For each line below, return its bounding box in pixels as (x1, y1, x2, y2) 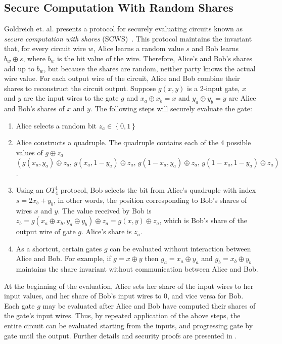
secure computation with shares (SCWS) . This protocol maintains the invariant (4, 33, 252, 44)
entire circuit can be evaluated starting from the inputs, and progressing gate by (4, 320, 253, 331)
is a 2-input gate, (186, 82, 240, 93)
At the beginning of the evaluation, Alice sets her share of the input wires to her (4, 280, 254, 291)
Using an (16, 185, 43, 195)
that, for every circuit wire (4, 43, 86, 54)
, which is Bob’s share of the (159, 215, 247, 226)
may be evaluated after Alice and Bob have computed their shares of (42, 300, 256, 311)
